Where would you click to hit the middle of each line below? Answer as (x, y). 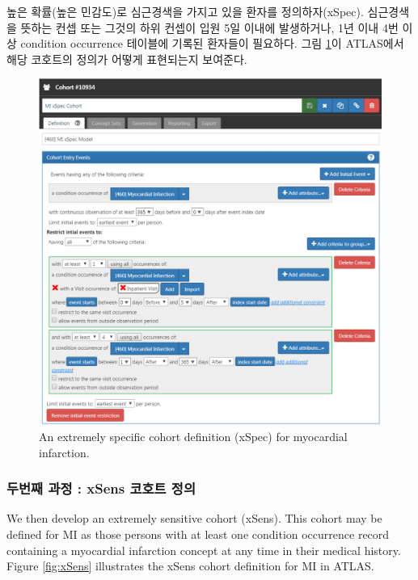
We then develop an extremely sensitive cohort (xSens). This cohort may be (194, 518)
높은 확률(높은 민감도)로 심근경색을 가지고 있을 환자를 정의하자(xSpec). (185, 11)
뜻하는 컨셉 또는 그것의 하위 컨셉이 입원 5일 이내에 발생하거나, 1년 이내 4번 (209, 27)
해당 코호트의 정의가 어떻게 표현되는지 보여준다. (127, 59)
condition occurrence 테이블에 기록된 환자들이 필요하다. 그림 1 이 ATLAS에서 (212, 43)
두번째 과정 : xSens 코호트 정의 (101, 488)
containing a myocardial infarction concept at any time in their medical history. (204, 550)
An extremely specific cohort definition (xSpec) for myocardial (193, 436)
